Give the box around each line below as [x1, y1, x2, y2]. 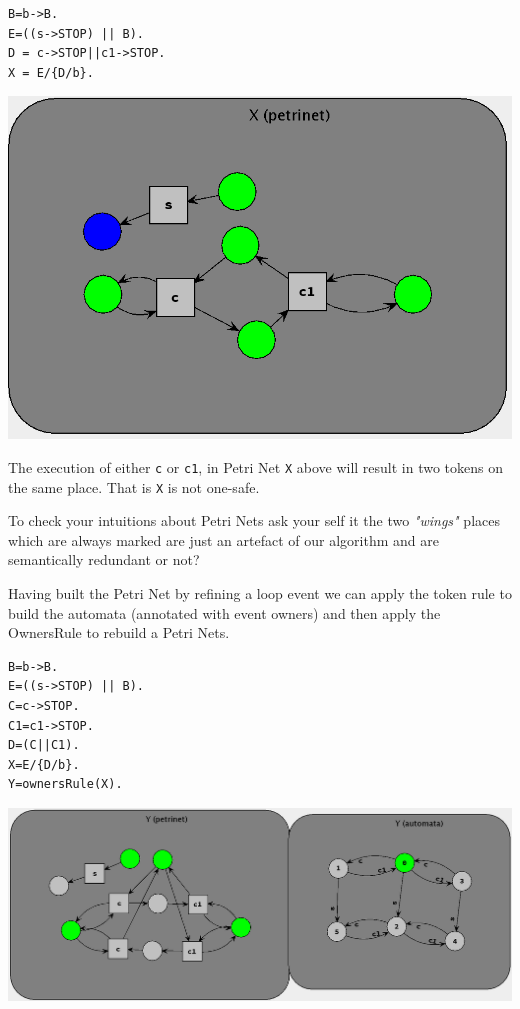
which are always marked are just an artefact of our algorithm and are [8, 529, 439, 550]
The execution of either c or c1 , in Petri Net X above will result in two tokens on [8, 456, 504, 477]
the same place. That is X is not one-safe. [8, 476, 260, 497]
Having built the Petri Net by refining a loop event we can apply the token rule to [8, 583, 512, 604]
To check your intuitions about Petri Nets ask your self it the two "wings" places [8, 510, 500, 531]
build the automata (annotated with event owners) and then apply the [8, 602, 441, 623]
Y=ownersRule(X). [8, 777, 123, 792]
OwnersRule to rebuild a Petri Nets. [8, 622, 230, 643]
